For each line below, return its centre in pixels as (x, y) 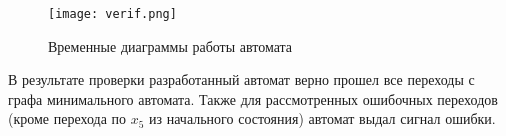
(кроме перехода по (67, 118)
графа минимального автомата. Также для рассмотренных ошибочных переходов (253, 98)
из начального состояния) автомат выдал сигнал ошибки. (322, 118)
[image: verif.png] (112, 14)
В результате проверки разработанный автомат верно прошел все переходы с (241, 79)
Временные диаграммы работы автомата (170, 45)
